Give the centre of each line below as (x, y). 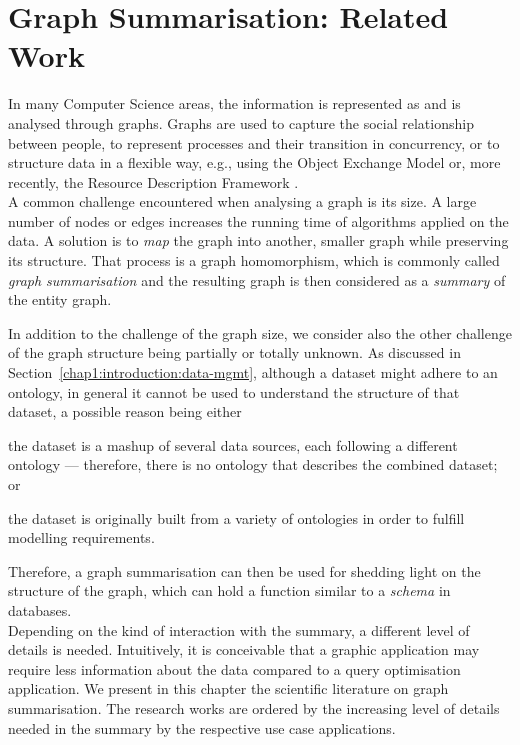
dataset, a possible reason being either (125, 411)
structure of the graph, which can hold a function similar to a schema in (229, 590)
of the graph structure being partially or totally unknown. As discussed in (234, 352)
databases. (40, 609)
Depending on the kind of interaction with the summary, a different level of (239, 629)
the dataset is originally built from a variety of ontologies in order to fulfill (236, 517)
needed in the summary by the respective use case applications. (202, 727)
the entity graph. (60, 299)
